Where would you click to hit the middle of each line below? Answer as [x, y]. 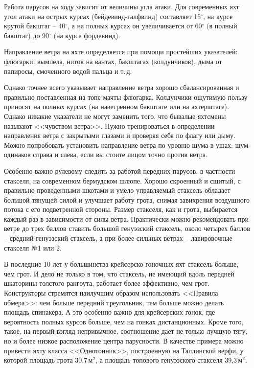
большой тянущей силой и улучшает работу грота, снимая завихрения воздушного [127, 199]
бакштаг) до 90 [27, 35]
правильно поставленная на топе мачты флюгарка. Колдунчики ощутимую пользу [126, 97]
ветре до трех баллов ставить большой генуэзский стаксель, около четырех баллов [127, 228]
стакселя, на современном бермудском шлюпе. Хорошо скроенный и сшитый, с [122, 180]
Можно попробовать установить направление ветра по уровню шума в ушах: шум [126, 145]
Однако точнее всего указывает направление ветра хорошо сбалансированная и [122, 87]
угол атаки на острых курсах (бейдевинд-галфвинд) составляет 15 [103, 16]
